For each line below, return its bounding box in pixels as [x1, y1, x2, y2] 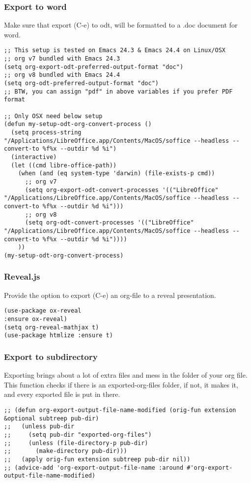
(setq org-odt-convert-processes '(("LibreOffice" [25, 219, 194, 226]
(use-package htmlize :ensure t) [4, 332, 113, 339]
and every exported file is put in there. [4, 389, 120, 399]
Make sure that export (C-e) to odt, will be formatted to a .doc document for [4, 20, 238, 30]
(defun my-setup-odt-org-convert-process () [4, 121, 152, 128]
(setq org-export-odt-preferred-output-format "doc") [4, 63, 184, 70]
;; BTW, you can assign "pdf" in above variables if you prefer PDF [4, 88, 233, 95]
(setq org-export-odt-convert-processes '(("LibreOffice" [25, 186, 219, 193]
